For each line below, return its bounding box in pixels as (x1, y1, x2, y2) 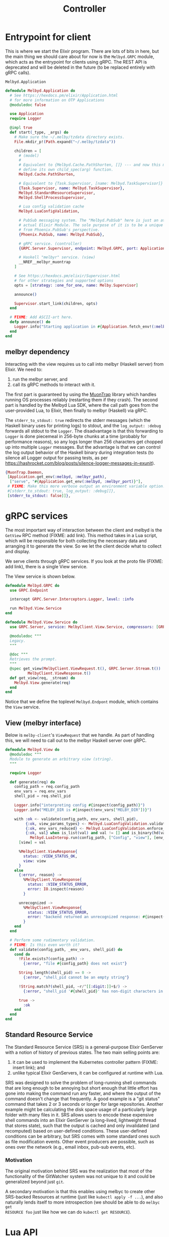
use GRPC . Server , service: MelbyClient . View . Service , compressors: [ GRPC (10, 624, 167, 629)
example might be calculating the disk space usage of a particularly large (5, 1106, 157, 1112)
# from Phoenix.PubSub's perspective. (18, 227, 100, 232)
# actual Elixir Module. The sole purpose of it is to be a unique (18, 223, 163, 228)
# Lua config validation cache (18, 204, 84, 209)
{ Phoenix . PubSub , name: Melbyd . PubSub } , (18, 232, 105, 237)
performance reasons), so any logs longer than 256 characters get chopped (5, 439, 163, 445)
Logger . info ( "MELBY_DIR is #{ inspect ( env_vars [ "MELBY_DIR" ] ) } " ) (14, 807, 152, 813)
